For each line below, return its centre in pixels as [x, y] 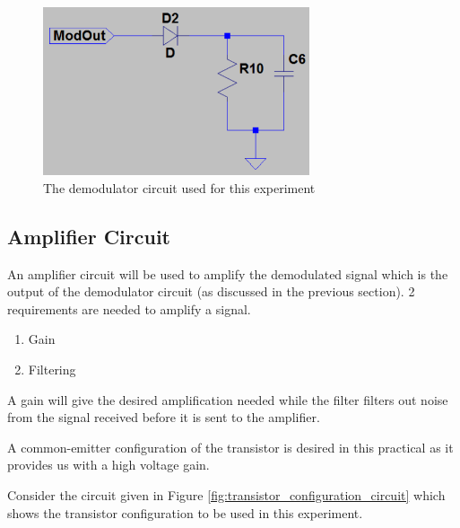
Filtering [52, 369]
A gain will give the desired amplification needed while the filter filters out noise [228, 399]
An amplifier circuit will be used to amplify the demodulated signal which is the [228, 273]
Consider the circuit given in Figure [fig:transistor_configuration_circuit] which [226, 494]
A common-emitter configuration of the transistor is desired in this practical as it [230, 447]
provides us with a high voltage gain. [108, 465]
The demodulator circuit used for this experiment [179, 187]
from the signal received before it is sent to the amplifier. [164, 417]
